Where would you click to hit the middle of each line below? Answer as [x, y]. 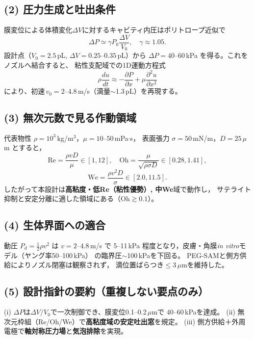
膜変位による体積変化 [38, 30]
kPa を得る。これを [217, 55]
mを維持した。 [205, 265]
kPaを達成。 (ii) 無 [215, 312]
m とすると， [25, 147]
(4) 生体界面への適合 [55, 225]
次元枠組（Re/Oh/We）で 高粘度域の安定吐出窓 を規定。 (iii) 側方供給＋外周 [125, 321]
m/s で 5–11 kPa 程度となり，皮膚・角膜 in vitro [165, 246]
